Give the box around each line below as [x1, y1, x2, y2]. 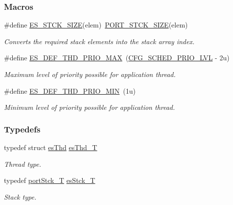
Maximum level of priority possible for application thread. [4, 69, 176, 79]
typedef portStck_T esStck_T [4, 175, 95, 185]
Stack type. [4, 191, 37, 202]
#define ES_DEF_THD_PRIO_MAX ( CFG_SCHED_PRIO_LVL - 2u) [4, 52, 230, 63]
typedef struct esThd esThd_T [4, 142, 97, 152]
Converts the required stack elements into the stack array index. [4, 36, 195, 46]
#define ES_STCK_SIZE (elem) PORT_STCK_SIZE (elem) [4, 20, 188, 30]
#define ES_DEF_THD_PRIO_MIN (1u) [4, 85, 136, 96]
